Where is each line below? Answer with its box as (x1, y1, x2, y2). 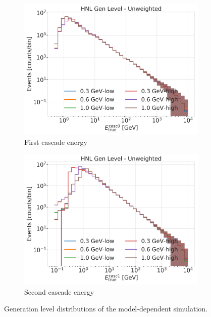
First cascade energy (24, 136, 87, 147)
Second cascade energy (24, 286, 94, 297)
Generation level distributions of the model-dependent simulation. (4, 303, 207, 314)
